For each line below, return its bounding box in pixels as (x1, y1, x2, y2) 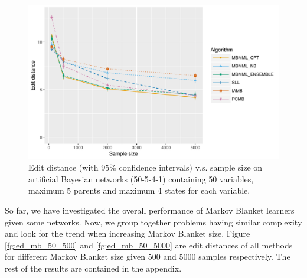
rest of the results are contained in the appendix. (5, 262, 182, 274)
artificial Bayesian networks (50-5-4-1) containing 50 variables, (28, 172, 254, 185)
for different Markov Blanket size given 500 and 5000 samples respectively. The (5, 250, 290, 263)
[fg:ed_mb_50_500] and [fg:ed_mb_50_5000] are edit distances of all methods (5, 238, 293, 251)
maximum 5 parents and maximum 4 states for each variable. (28, 184, 250, 197)
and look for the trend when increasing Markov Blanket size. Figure (5, 227, 250, 240)
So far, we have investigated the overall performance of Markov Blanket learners (5, 204, 295, 217)
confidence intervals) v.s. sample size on (119, 161, 263, 174)
